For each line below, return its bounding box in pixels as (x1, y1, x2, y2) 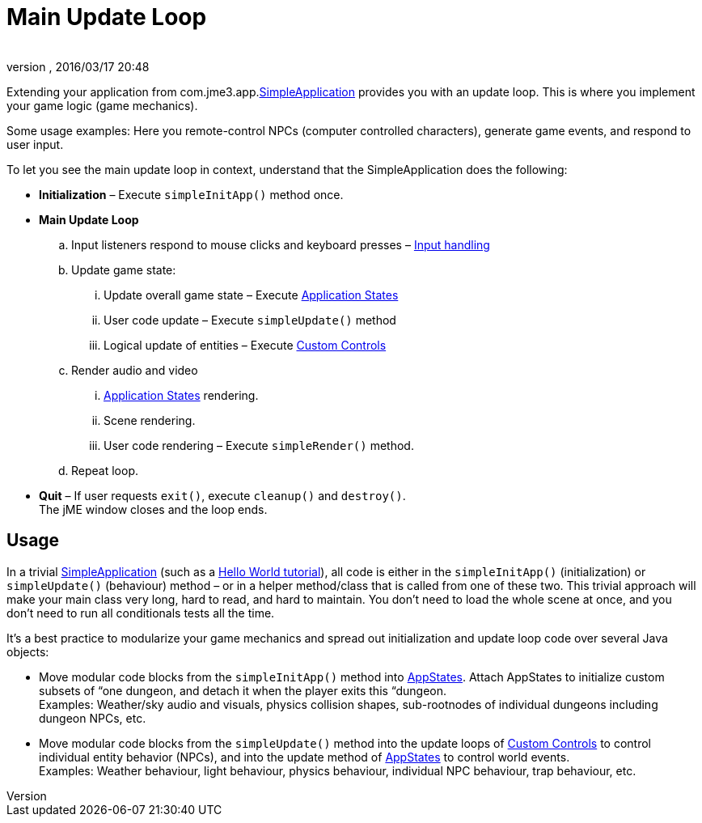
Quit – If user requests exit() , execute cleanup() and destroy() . (39, 488, 406, 503)
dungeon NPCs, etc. (39, 711, 146, 725)
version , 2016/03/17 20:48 (6, 59, 150, 74)
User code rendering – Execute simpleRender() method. (104, 438, 414, 452)
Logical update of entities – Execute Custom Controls (104, 337, 387, 352)
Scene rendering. (104, 413, 196, 427)
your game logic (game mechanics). (6, 98, 198, 112)
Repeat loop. (71, 463, 139, 477)
